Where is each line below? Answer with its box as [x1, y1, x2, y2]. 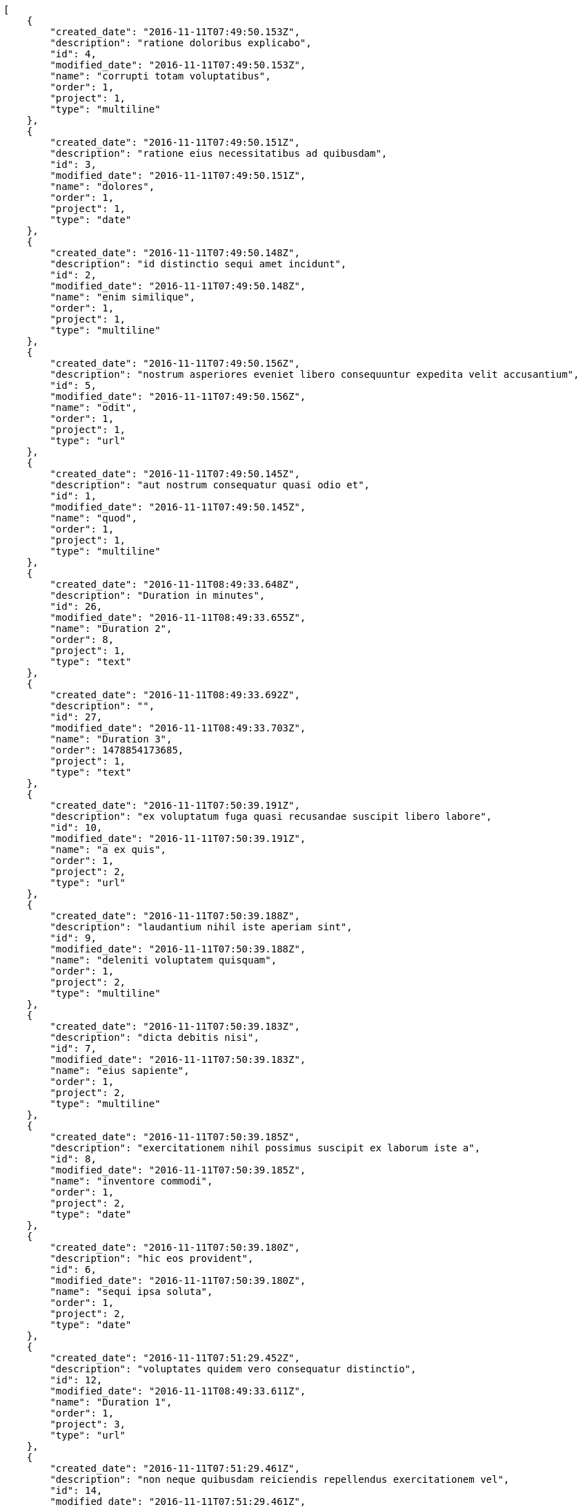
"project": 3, [50, 1419, 126, 1430]
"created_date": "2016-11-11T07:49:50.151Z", [50, 137, 300, 148]
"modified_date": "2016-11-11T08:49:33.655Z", [50, 612, 306, 623]
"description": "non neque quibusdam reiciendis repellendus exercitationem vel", [50, 1474, 510, 1485]
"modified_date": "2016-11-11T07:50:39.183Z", [50, 1054, 306, 1065]
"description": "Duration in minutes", [50, 590, 266, 601]
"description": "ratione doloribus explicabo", [50, 37, 312, 48]
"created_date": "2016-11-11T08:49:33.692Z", [50, 689, 300, 700]
